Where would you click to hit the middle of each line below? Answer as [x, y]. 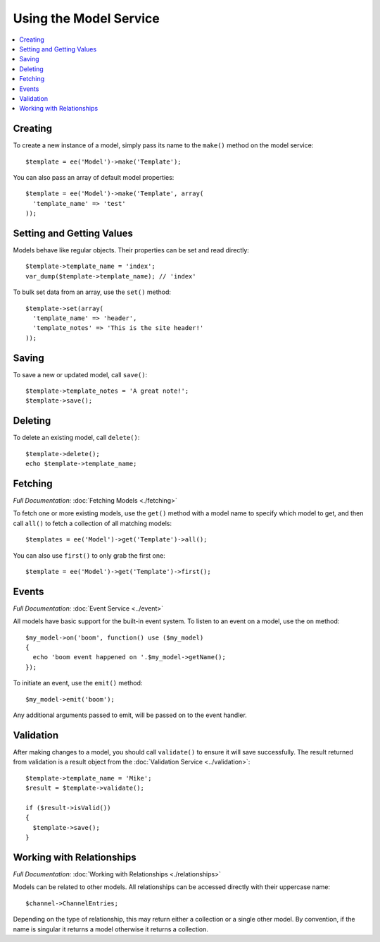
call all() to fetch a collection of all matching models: [93, 523]
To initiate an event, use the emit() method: [78, 683]
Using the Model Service [86, 18]
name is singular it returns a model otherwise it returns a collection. [111, 929]
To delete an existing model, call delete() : [76, 438]
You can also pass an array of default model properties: [94, 177]
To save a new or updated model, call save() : [80, 374]
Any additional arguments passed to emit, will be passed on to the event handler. [130, 715]
